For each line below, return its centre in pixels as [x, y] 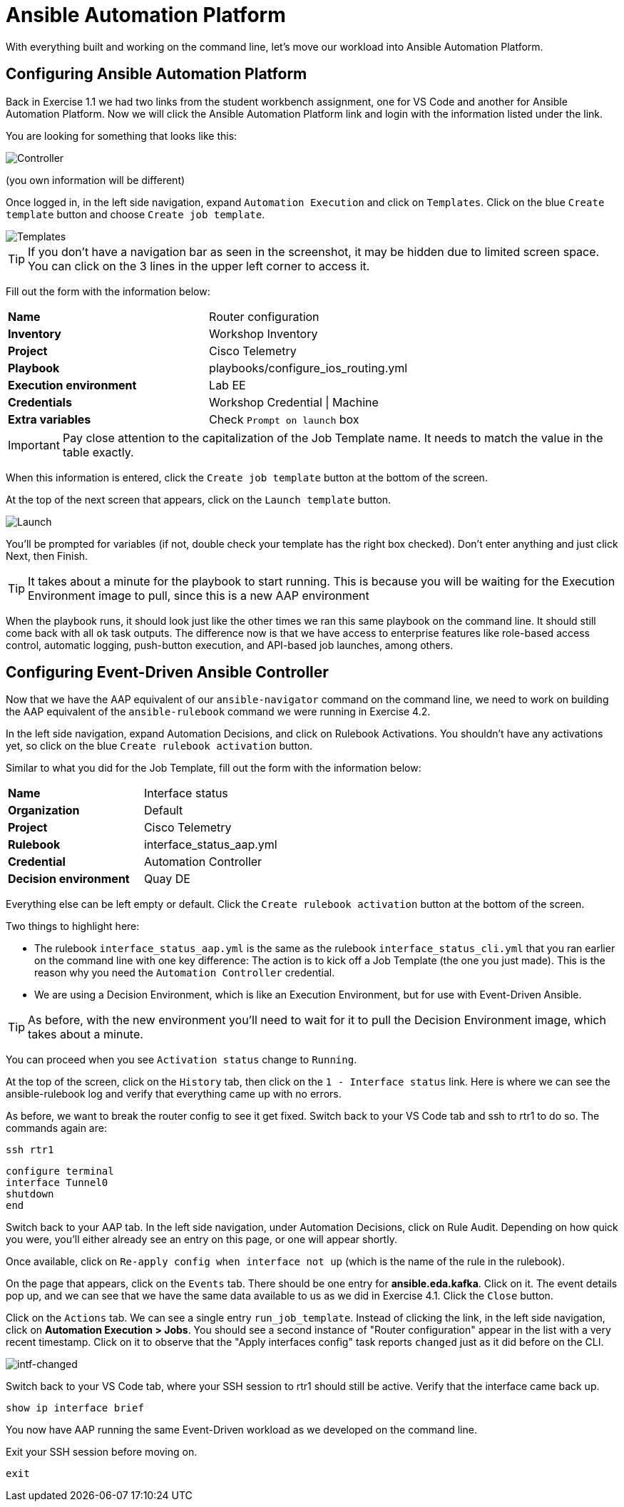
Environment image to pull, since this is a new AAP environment [199, 595]
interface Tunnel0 [57, 1183]
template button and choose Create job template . [135, 214]
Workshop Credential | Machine [294, 402]
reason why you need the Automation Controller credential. [185, 973]
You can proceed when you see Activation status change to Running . [181, 1060]
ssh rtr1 [30, 1150]
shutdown [30, 1194]
